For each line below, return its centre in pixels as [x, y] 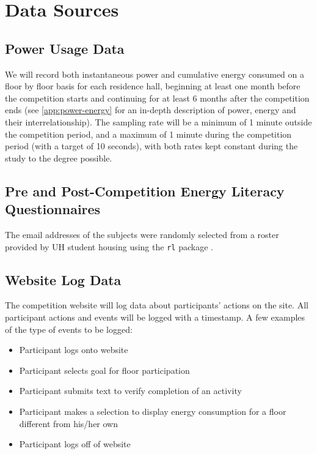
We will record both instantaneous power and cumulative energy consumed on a [155, 74]
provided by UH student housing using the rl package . [109, 246]
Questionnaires [53, 209]
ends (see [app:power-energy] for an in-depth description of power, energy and [151, 110]
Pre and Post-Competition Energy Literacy [145, 191]
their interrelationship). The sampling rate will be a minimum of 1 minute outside [158, 121]
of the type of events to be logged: [69, 329]
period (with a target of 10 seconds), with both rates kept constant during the [151, 146]
